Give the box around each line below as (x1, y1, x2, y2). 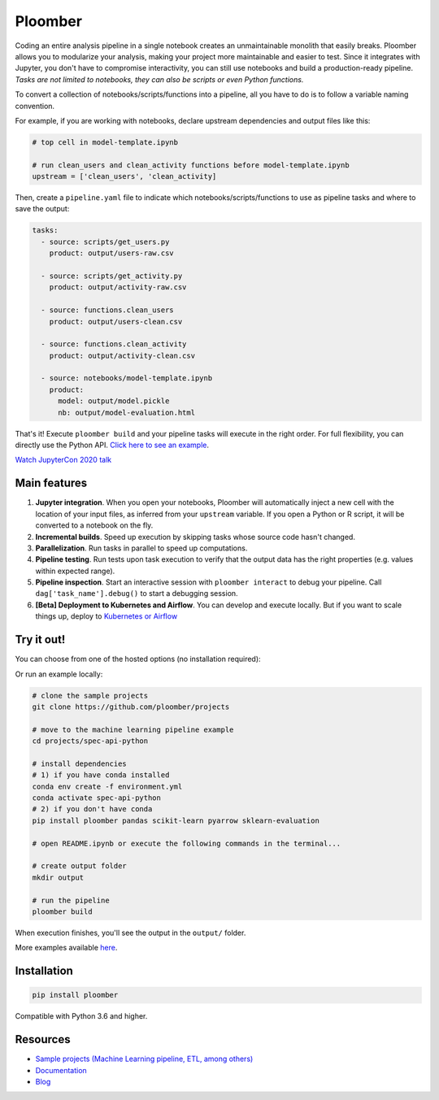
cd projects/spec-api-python (32, 737, 149, 746)
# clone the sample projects (32, 691, 149, 700)
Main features (15, 476, 88, 490)
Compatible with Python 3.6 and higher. (15, 1011, 148, 1021)
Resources (15, 1033, 71, 1046)
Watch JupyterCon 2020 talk (15, 455, 112, 465)
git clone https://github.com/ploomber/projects (32, 702, 230, 711)
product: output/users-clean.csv (49, 317, 183, 326)
